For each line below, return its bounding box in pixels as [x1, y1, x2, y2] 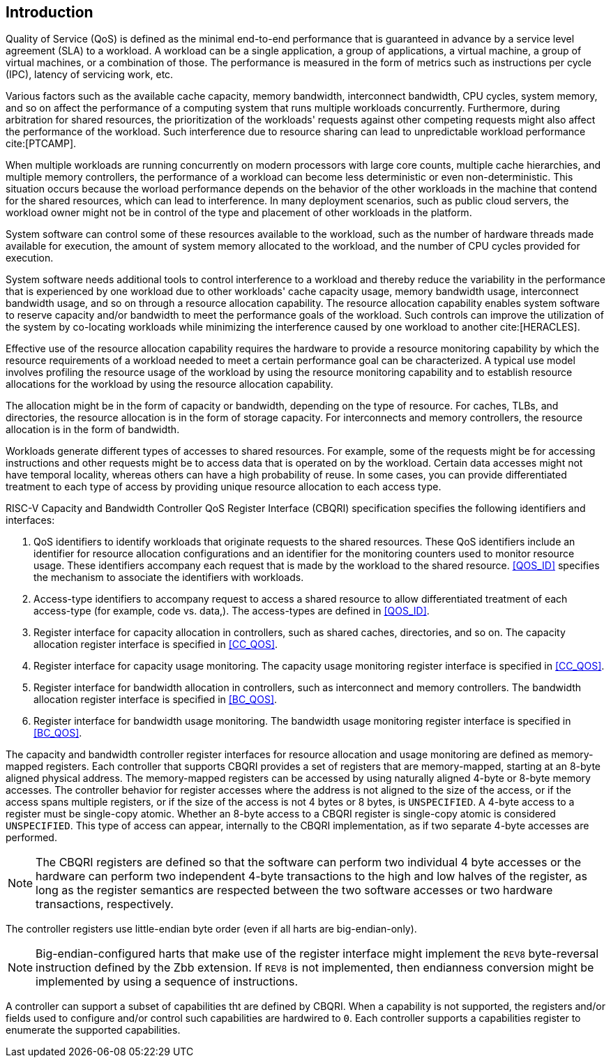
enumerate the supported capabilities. [6, 1024, 181, 1036]
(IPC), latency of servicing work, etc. [6, 68, 174, 81]
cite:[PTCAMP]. [6, 137, 77, 150]
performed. [6, 831, 57, 844]
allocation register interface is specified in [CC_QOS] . [33, 638, 278, 651]
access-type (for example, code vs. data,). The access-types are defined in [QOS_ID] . [33, 605, 430, 617]
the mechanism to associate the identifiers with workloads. [33, 571, 304, 584]
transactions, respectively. [36, 897, 174, 912]
